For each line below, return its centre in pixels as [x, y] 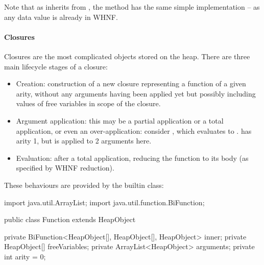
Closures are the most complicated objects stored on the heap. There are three [127, 56]
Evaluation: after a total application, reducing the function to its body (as [132, 158]
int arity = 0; [25, 256]
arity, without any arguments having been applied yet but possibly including [136, 93]
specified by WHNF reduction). [65, 168]
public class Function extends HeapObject [70, 219]
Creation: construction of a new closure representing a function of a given [131, 83]
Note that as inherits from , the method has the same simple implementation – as [132, 7]
